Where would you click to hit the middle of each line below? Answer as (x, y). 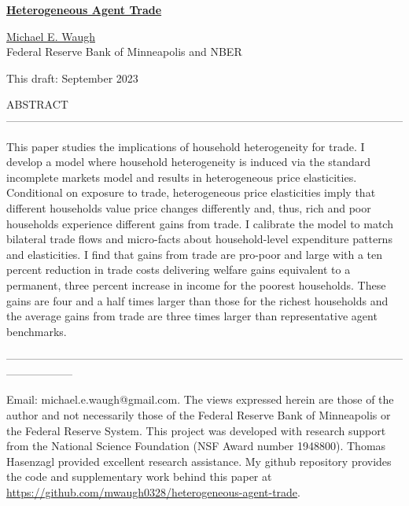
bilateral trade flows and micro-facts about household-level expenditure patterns (199, 239)
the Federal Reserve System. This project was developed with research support (196, 430)
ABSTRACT (37, 104)
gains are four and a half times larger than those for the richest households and (197, 300)
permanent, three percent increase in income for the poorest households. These (196, 284)
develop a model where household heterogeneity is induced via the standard (189, 162)
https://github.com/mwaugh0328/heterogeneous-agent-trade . (153, 492)
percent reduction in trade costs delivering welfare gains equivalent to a (179, 270)
